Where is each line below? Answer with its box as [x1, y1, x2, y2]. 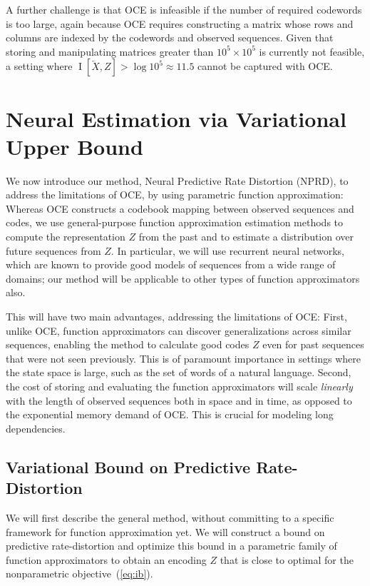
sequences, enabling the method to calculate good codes [6, 337, 250, 352]
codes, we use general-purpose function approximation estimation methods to [6, 215, 344, 230]
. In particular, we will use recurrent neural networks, [111, 243, 344, 258]
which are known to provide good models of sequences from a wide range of [6, 257, 336, 272]
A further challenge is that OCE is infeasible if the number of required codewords [6, 2, 362, 16]
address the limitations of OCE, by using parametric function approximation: [6, 187, 344, 202]
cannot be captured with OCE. [197, 59, 333, 74]
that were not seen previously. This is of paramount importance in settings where [6, 350, 361, 365]
